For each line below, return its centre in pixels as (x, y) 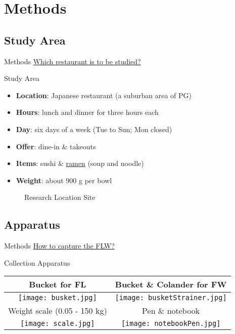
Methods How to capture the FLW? (59, 246)
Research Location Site (60, 197)
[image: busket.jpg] (58, 298)
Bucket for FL (58, 284)
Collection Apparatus (37, 262)
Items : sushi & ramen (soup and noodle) (80, 163)
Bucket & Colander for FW (171, 284)
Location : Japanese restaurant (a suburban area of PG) (104, 95)
